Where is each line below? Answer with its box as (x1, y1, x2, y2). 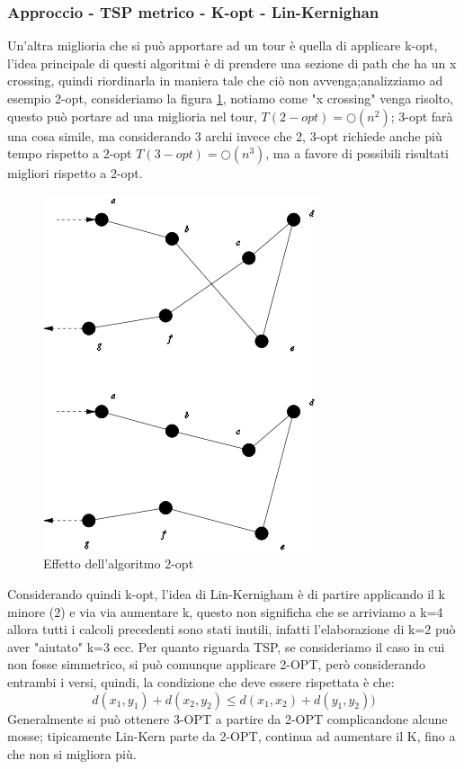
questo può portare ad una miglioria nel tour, (7, 106, 257, 125)
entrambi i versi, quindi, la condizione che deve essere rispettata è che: (7, 672, 395, 691)
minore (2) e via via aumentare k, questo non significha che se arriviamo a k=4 (7, 602, 443, 621)
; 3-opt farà (390, 106, 453, 125)
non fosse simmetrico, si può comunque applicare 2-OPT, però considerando (7, 655, 426, 674)
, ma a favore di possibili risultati (265, 144, 450, 163)
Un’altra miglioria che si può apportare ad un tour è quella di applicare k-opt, (7, 36, 438, 55)
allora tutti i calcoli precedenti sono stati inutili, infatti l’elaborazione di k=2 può (7, 620, 456, 639)
